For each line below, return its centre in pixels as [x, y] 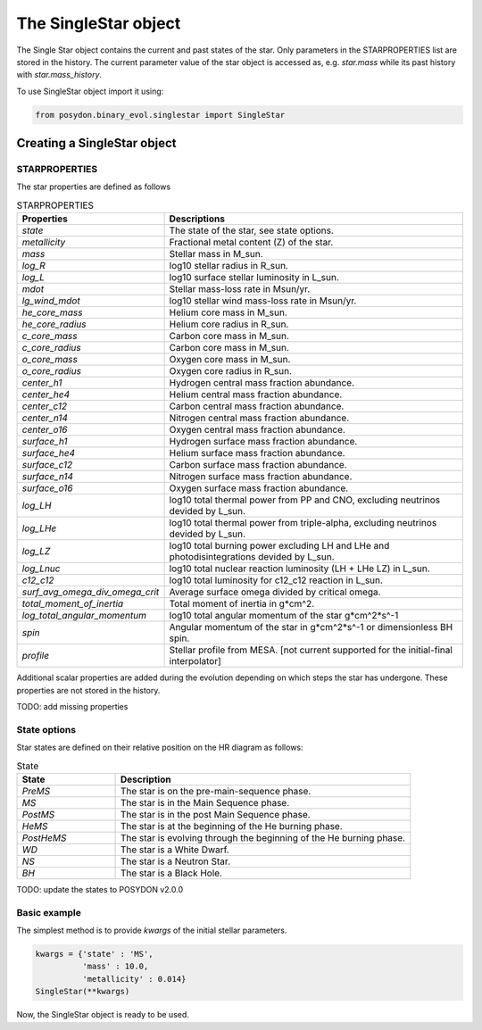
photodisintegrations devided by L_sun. [252, 557]
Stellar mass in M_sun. [216, 254]
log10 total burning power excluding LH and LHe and [279, 546]
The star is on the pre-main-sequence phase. [216, 791]
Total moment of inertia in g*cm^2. [242, 604]
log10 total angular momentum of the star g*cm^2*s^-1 [284, 616]
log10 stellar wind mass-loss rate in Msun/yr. [263, 301]
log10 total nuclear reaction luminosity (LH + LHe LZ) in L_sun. [299, 569]
